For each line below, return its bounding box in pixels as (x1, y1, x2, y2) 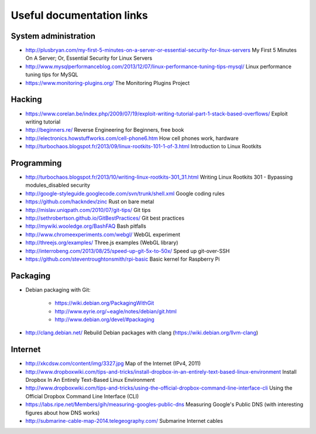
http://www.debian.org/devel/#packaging (54, 316, 154, 323)
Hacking (11, 94, 42, 105)
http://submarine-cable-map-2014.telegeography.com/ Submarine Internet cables (25, 418, 224, 425)
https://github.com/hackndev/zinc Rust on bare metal (25, 198, 154, 205)
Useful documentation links (11, 9, 149, 22)
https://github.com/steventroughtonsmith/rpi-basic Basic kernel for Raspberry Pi (25, 255, 220, 262)
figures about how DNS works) (25, 409, 100, 416)
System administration (11, 31, 96, 41)
